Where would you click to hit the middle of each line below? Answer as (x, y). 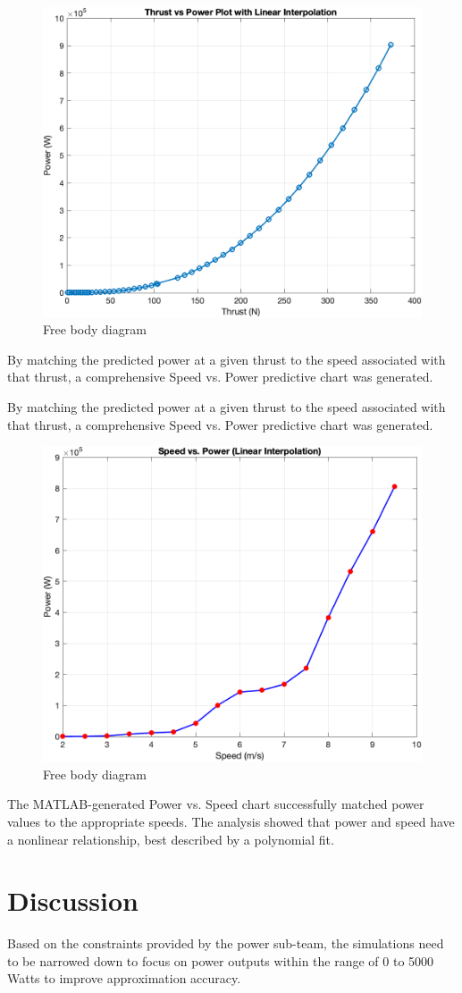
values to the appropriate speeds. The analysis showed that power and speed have (231, 821)
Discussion (73, 900)
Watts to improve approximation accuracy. (124, 978)
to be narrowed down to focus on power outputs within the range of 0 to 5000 (221, 960)
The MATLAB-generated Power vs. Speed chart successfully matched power (216, 804)
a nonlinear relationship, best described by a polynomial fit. (171, 839)
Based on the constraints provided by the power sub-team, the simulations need (226, 943)
